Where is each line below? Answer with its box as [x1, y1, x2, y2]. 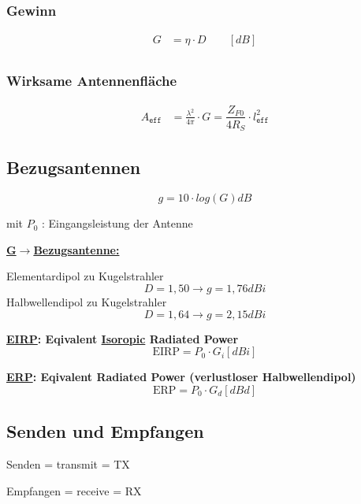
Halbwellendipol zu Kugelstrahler [6, 294, 167, 310]
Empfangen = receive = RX [6, 482, 142, 498]
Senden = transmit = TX [6, 456, 130, 472]
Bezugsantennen [6, 155, 141, 180]
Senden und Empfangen [6, 419, 204, 443]
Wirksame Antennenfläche [6, 71, 177, 91]
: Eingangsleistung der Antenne [42, 215, 193, 232]
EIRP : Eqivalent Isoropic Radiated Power [6, 330, 239, 346]
